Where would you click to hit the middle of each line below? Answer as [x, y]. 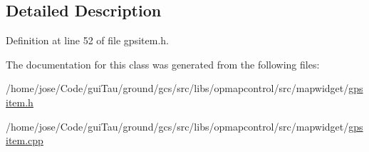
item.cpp [25, 140]
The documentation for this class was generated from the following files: [163, 64]
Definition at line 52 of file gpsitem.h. [87, 40]
